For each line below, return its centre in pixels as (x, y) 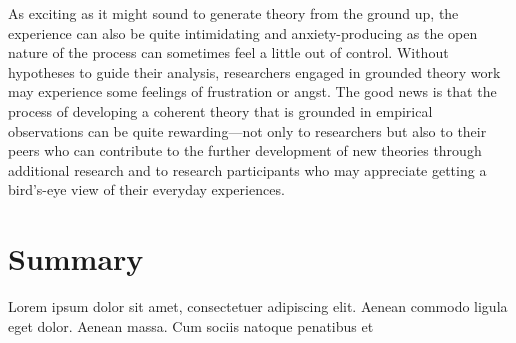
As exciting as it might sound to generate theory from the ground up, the (233, 13)
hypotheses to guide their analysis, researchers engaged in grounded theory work (254, 71)
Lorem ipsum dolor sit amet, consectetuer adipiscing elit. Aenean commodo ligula (258, 306)
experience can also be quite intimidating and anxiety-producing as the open (243, 32)
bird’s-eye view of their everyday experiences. (146, 189)
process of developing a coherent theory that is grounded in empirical (220, 110)
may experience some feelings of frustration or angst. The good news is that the (252, 91)
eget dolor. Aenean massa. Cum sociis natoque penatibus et (191, 325)
